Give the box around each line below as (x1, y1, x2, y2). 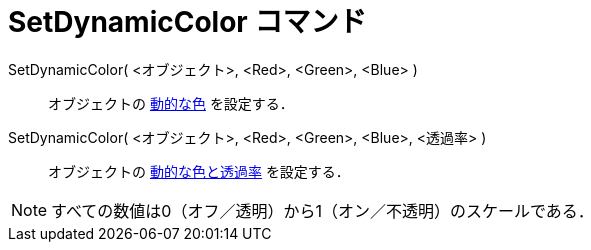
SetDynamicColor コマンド (8, 5, 367, 39)
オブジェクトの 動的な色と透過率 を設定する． (48, 162, 350, 180)
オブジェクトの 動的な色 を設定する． (48, 94, 294, 112)
